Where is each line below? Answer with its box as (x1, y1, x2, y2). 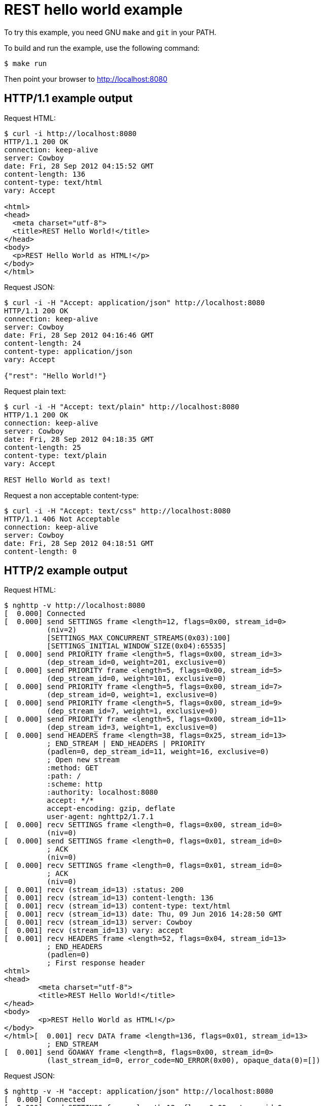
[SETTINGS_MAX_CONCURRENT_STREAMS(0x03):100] (47, 634, 231, 642)
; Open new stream (47, 756, 120, 764)
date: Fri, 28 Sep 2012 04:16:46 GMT (4, 331, 154, 339)
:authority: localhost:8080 (47, 788, 158, 797)
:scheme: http (47, 780, 102, 789)
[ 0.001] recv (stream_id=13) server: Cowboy (4, 918, 192, 927)
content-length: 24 (4, 339, 81, 347)
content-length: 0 (4, 547, 77, 556)
